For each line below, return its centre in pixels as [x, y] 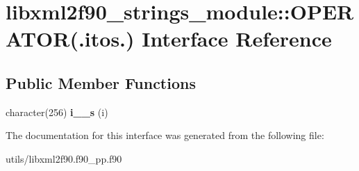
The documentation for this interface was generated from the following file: [165, 135]
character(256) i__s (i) [57, 112]
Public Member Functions [101, 82]
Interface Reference [237, 39]
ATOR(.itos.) [70, 39]
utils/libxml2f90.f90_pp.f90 [64, 158]
